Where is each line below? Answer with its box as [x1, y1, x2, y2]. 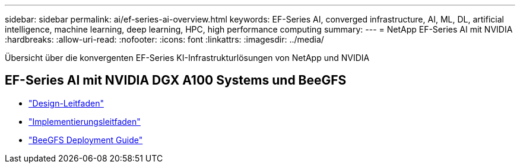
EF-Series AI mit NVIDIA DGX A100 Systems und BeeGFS [5, 73, 347, 88]
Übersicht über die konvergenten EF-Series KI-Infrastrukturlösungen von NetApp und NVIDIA [5, 53, 370, 63]
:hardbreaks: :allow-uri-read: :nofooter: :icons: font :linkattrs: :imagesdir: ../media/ [5, 34, 324, 44]
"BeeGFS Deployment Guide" [28, 134, 143, 145]
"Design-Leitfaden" [28, 98, 104, 108]
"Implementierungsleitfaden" [28, 116, 141, 127]
